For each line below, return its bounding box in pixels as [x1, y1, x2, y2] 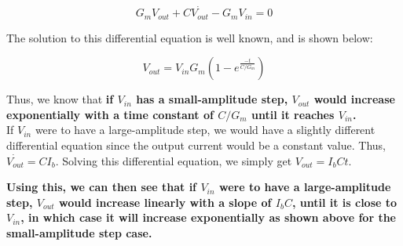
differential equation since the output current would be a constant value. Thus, [6, 137, 386, 154]
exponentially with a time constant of [6, 106, 214, 122]
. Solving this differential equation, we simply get [55, 152, 292, 168]
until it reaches [251, 106, 335, 122]
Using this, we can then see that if [6, 179, 197, 195]
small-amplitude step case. [6, 225, 152, 241]
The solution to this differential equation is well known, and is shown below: [6, 29, 373, 45]
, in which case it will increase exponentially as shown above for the [20, 209, 396, 226]
